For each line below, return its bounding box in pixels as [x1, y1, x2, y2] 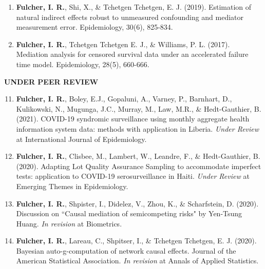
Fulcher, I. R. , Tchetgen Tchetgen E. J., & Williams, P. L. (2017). [16, 38, 230, 49]
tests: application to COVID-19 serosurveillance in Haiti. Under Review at [16, 171, 250, 181]
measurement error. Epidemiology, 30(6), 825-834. [16, 22, 173, 32]
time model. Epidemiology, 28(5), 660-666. [16, 58, 149, 69]
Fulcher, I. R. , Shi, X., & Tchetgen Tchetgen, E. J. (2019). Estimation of [16, 2, 252, 12]
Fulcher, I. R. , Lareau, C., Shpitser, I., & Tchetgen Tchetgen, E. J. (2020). [16, 235, 257, 246]
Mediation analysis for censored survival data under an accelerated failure [16, 49, 249, 59]
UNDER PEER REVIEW [4, 76, 99, 87]
